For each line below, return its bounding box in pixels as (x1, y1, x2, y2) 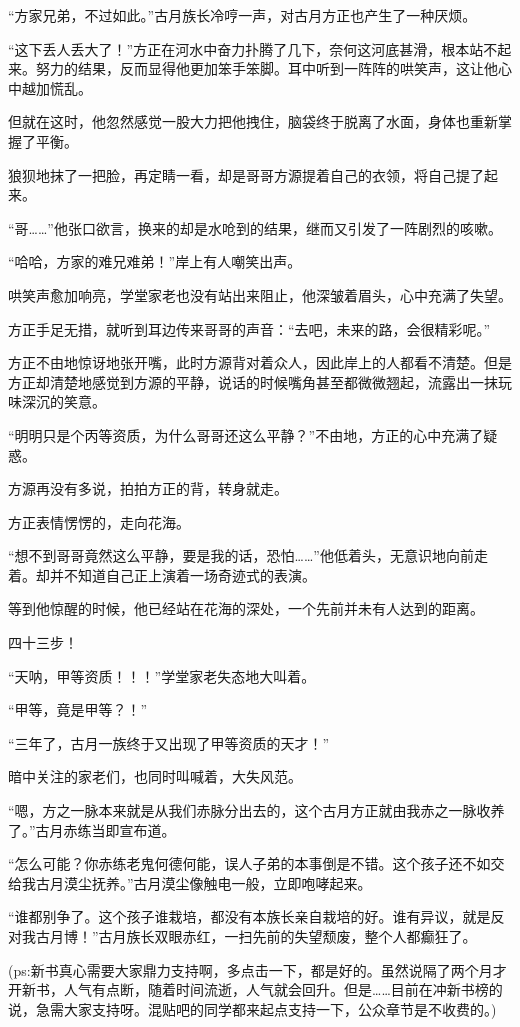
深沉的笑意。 (21, 391, 106, 412)
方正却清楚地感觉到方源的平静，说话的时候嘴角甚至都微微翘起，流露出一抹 (8, 371, 498, 392)
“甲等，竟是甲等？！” (8, 699, 148, 720)
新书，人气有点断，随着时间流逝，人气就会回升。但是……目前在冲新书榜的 (21, 979, 503, 1000)
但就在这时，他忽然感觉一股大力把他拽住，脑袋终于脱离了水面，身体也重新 (8, 111, 498, 132)
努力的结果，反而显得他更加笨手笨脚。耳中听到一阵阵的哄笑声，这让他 (35, 58, 498, 79)
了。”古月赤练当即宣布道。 (8, 819, 176, 840)
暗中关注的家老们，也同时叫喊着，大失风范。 (8, 766, 302, 787)
